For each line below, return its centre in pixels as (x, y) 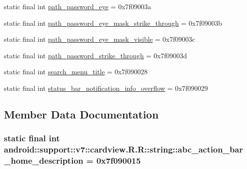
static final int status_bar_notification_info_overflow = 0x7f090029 (106, 88)
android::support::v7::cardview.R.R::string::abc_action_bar (123, 149)
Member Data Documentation (81, 114)
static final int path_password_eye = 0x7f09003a (78, 6)
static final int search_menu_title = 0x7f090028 (76, 72)
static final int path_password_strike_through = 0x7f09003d (96, 55)
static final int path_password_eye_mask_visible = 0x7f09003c (100, 39)
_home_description (44, 161)
